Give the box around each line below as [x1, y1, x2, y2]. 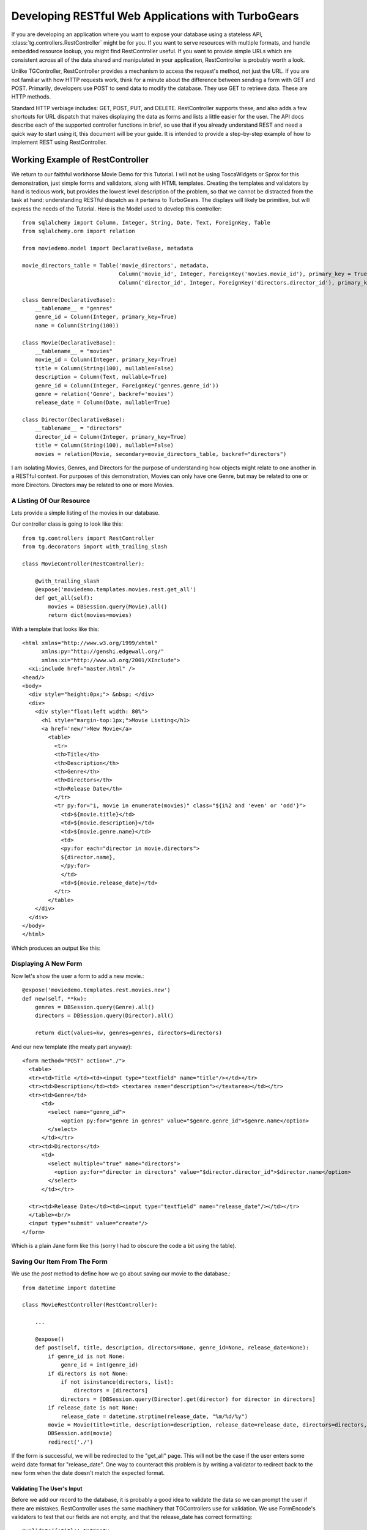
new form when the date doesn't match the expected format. [11, 1469, 165, 1476]
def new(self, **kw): [22, 995, 87, 1002]
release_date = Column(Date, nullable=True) [34, 399, 171, 406]
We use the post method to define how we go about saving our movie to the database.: [11, 1270, 231, 1277]
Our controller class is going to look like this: [11, 520, 124, 528]
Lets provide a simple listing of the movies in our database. [11, 509, 160, 517]
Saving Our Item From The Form [11, 1257, 108, 1266]
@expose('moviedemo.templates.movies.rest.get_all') [34, 586, 197, 593]
